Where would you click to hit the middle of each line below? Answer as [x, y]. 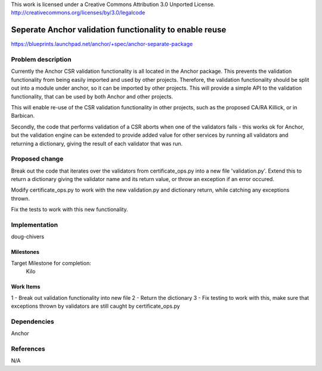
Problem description [41, 60]
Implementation [35, 225]
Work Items [26, 287]
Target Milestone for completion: [51, 263]
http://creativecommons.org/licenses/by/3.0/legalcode [78, 13]
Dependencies [33, 321]
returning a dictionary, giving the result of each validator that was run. [97, 143]
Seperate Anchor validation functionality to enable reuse [119, 30]
